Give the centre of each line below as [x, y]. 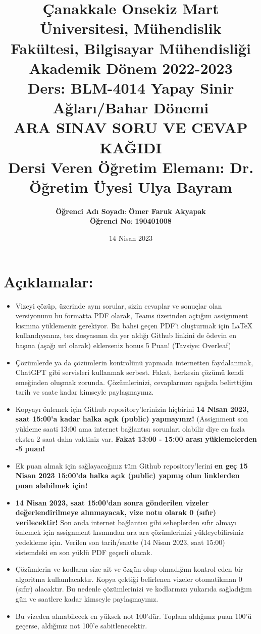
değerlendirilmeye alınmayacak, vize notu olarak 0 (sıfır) [116, 512]
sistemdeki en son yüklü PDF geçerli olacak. [84, 552]
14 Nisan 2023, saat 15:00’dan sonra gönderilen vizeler [112, 502]
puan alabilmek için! [51, 485]
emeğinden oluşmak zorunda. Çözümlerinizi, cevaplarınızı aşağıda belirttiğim [134, 382]
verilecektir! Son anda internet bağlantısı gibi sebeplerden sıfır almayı [126, 522]
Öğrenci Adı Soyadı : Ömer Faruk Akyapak [131, 211]
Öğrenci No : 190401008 [131, 221]
